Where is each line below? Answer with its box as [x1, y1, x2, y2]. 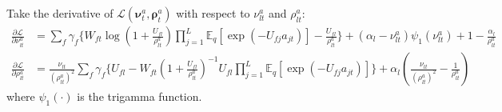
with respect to [176, 5, 250, 21]
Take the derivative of [6, 5, 114, 21]
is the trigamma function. [77, 88, 202, 105]
